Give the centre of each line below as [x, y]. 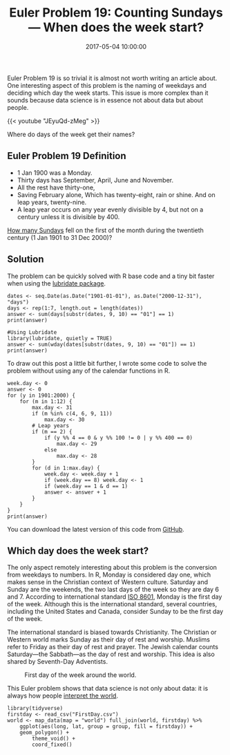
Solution [26, 260]
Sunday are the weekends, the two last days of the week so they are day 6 [113, 590]
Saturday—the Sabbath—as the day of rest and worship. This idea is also [111, 654]
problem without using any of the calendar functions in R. [89, 371]
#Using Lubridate [32, 332]
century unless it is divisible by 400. [68, 216]
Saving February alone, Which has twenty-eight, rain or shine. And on [116, 194]
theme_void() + [54, 739]
